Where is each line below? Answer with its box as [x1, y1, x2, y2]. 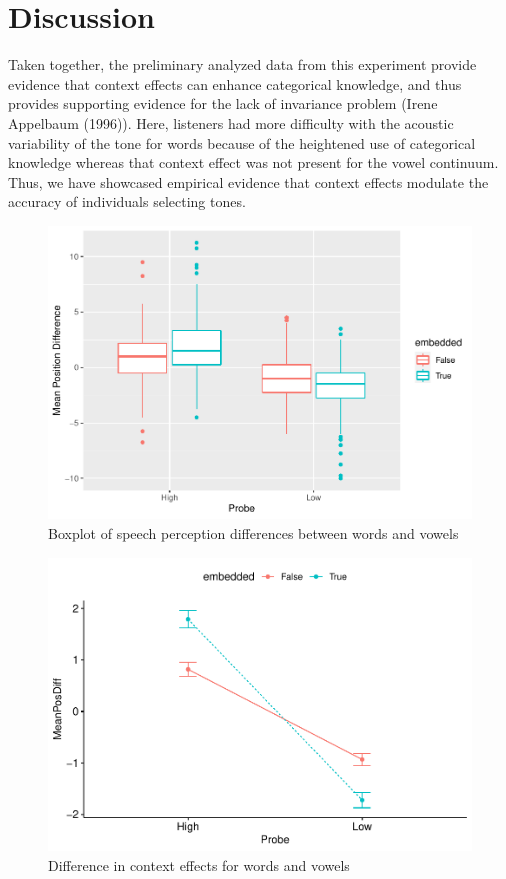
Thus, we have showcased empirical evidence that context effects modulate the [8, 171, 489, 192]
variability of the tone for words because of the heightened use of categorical [8, 132, 476, 153]
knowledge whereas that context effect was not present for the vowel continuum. [8, 152, 499, 173]
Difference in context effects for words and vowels [48, 854, 350, 875]
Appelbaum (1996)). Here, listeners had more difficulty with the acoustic [8, 112, 454, 133]
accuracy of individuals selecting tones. [8, 191, 246, 212]
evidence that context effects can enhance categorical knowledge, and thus [8, 73, 462, 94]
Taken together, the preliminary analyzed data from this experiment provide [8, 54, 477, 75]
